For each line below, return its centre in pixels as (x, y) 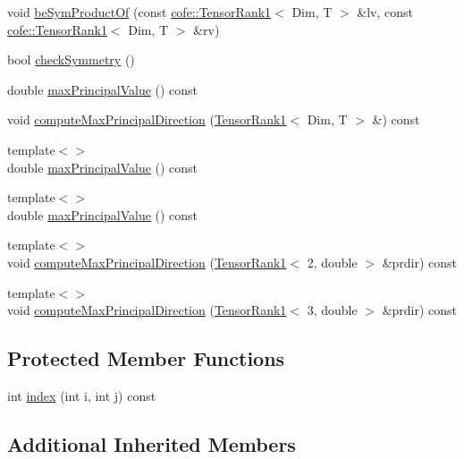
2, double (332, 262)
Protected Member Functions (146, 358)
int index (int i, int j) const (82, 395)
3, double (332, 310)
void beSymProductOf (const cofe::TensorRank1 (139, 12)
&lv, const (385, 12)
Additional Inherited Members (152, 443)
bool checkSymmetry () (71, 59)
